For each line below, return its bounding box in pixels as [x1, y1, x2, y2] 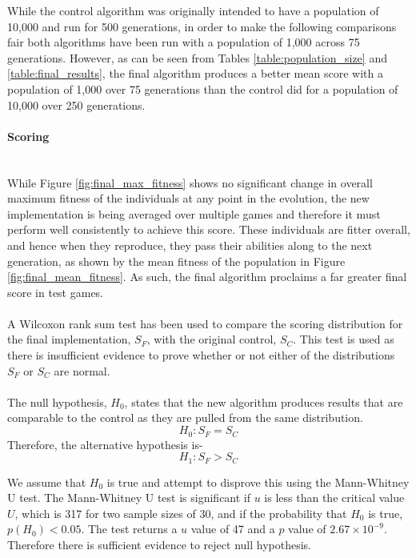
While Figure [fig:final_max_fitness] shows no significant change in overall [7, 174, 373, 191]
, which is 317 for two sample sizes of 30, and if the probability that [14, 504, 347, 521]
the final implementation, [7, 331, 131, 347]
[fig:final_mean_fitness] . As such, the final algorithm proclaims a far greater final [7, 268, 407, 285]
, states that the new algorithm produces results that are [124, 393, 403, 410]
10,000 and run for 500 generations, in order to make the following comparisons [7, 18, 397, 34]
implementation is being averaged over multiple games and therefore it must [7, 205, 381, 222]
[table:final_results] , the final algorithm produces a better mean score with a [7, 65, 383, 82]
